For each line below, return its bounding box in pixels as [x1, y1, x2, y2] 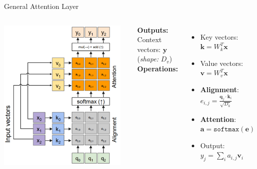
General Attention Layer [4, 1, 79, 11]
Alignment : [200, 84, 239, 94]
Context [137, 34, 162, 45]
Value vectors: [200, 57, 243, 68]
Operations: [137, 63, 178, 73]
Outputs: [137, 24, 168, 35]
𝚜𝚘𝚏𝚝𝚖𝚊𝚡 [213, 126, 240, 133]
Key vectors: [200, 31, 239, 42]
